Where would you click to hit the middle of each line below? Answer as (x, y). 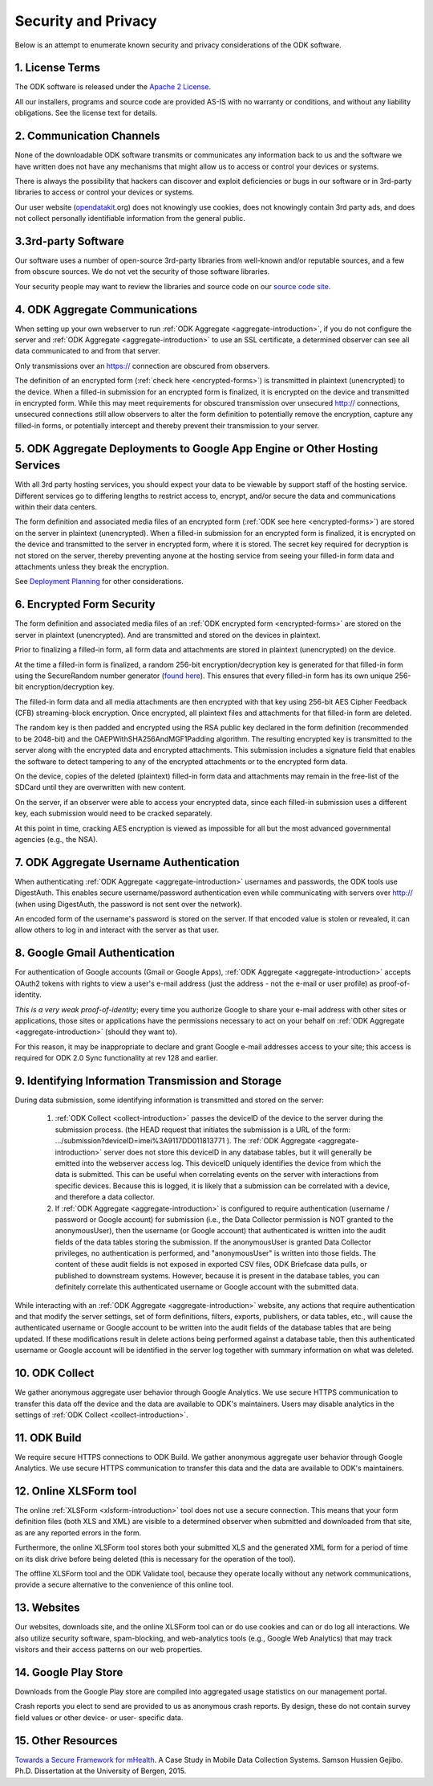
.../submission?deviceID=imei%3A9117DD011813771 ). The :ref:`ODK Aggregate (185, 1141)
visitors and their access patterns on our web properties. (109, 1649)
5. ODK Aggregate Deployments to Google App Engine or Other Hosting (196, 449)
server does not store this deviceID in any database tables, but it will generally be (238, 1152)
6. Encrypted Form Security (85, 605)
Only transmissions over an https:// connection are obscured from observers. (142, 366)
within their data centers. (56, 507)
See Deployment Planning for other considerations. (99, 582)
